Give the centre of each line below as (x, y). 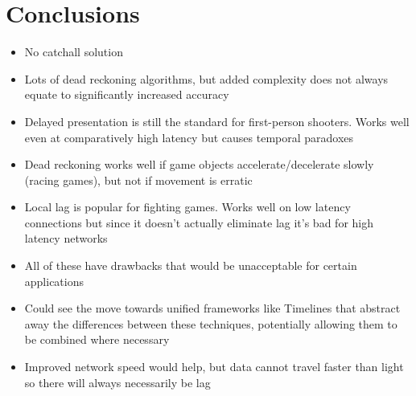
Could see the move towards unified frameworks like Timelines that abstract (212, 308)
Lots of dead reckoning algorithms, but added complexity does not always (206, 78)
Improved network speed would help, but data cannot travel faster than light (214, 367)
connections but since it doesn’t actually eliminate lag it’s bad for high (199, 222)
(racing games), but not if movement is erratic (138, 180)
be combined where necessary (97, 339)
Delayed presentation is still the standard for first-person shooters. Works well (217, 121)
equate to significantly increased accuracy (127, 94)
